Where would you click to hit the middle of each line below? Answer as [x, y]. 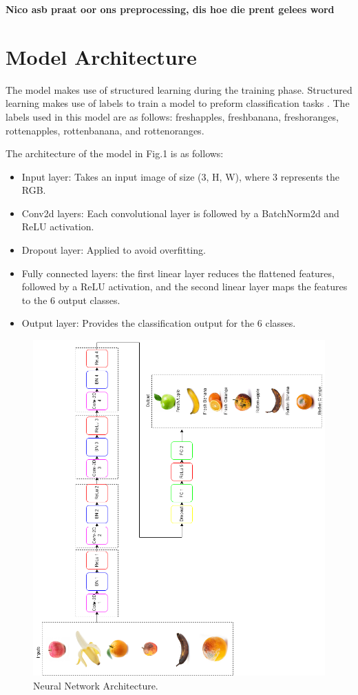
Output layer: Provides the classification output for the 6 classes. [159, 323]
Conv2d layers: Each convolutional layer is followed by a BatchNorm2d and [180, 213]
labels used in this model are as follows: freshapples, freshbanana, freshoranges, [172, 116]
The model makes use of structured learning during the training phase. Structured [179, 89]
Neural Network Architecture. [96, 685]
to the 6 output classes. [71, 300]
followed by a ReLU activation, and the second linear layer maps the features [185, 286]
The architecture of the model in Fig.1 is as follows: [115, 153]
